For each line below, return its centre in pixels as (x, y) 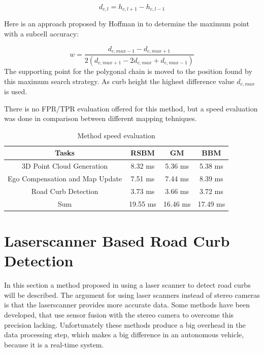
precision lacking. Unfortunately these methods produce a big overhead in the (125, 324)
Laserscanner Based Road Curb (117, 241)
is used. (16, 91)
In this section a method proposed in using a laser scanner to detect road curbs (127, 285)
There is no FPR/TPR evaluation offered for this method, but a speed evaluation (131, 108)
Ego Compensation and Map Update (65, 179)
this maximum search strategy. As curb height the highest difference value (119, 81)
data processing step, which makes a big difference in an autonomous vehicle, (124, 335)
